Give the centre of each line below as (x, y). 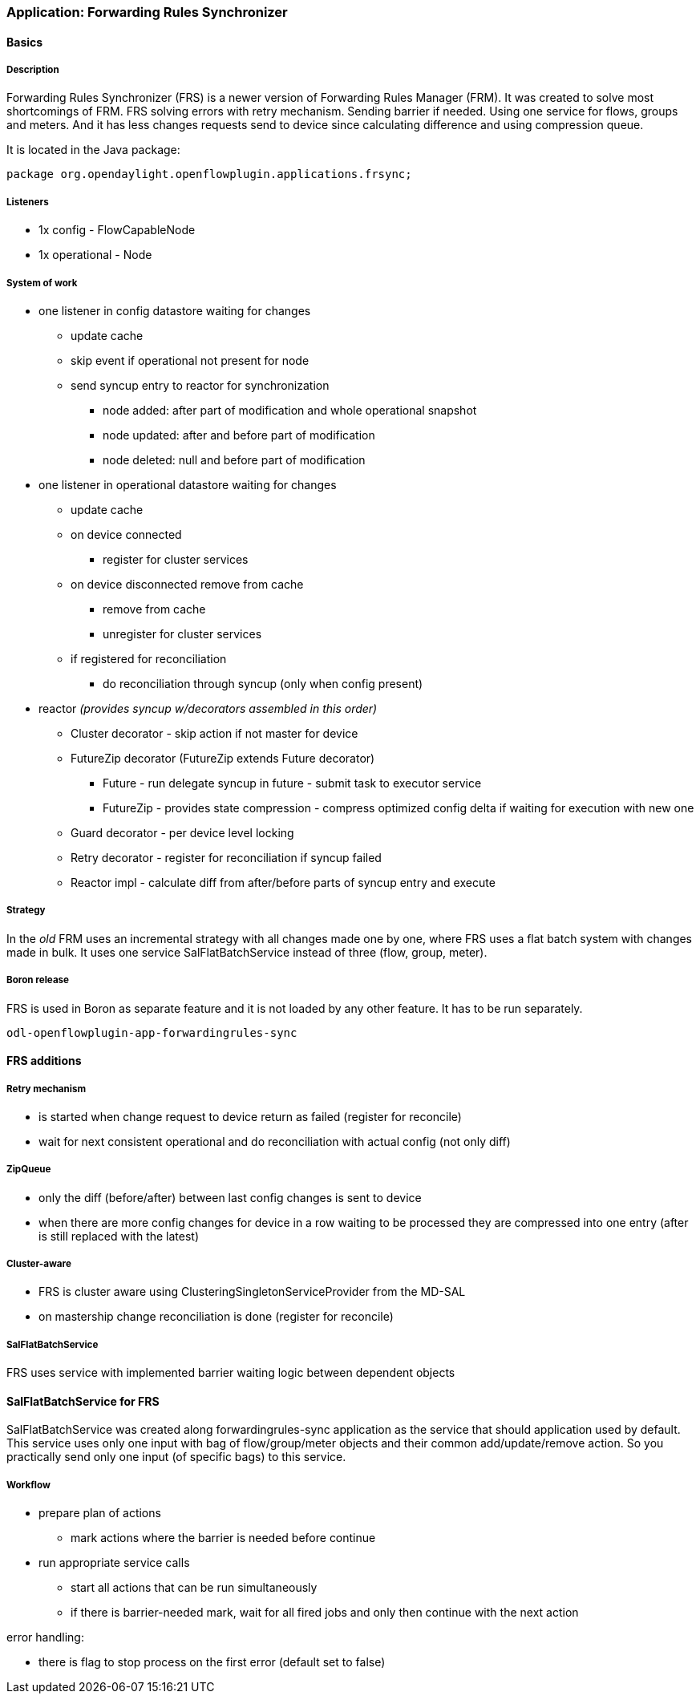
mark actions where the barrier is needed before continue (223, 1538)
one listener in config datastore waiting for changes (175, 310)
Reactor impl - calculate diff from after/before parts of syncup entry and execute (283, 882)
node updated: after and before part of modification (239, 435)
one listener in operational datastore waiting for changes (188, 484)
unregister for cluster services (182, 633)
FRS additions (44, 1061)
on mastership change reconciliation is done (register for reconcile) (216, 1317)
